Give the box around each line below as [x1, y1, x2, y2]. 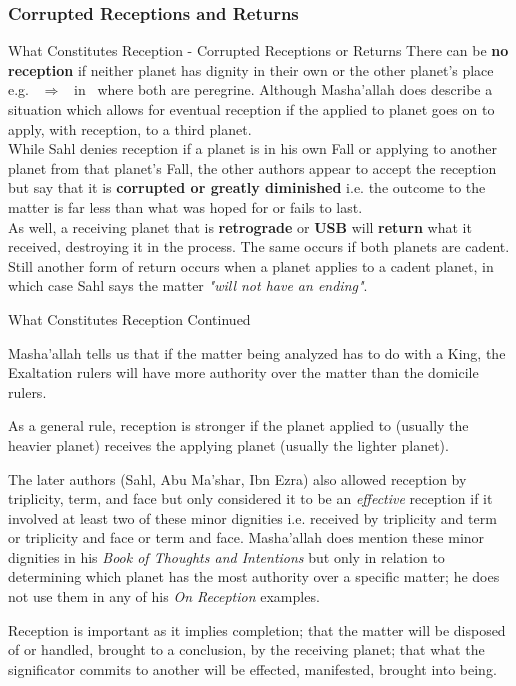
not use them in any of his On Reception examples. [8, 586, 320, 607]
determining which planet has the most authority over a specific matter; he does [8, 566, 500, 587]
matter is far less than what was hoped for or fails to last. [8, 196, 363, 217]
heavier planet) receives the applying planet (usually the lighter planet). [8, 434, 449, 455]
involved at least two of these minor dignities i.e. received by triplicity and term [8, 507, 497, 528]
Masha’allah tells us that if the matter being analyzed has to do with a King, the [8, 342, 506, 363]
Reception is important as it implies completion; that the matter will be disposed [8, 619, 506, 640]
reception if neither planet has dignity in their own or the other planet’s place [8, 59, 494, 80]
